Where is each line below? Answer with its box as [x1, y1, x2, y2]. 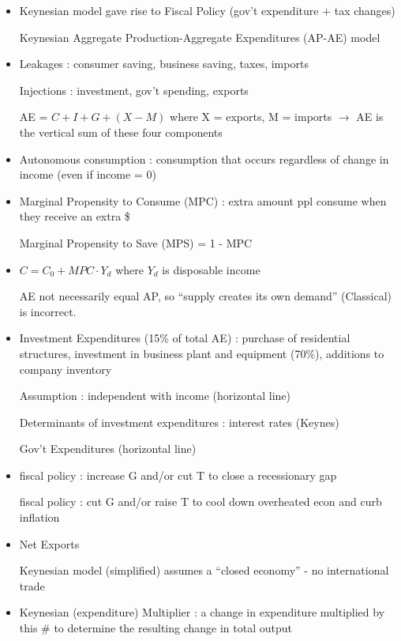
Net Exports [19, 535, 80, 552]
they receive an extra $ [19, 208, 130, 224]
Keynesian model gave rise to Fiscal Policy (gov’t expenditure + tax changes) [19, 2, 395, 18]
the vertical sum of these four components [19, 123, 223, 140]
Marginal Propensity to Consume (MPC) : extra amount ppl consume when [19, 192, 387, 209]
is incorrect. [19, 303, 77, 319]
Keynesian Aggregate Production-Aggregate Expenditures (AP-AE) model [19, 28, 380, 45]
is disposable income [162, 261, 260, 277]
